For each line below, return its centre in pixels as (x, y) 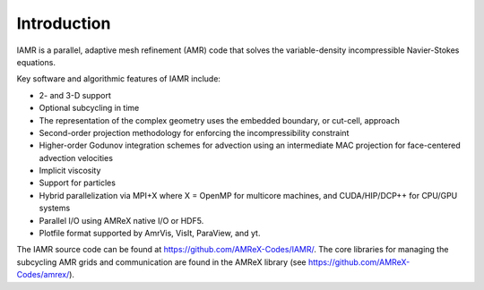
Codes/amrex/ (43, 275)
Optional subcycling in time (89, 108)
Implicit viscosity (70, 171)
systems (55, 208)
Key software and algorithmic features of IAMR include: (119, 79)
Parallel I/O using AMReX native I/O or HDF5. (121, 220)
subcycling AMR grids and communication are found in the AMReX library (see (161, 262)
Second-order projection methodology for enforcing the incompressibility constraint (194, 132)
